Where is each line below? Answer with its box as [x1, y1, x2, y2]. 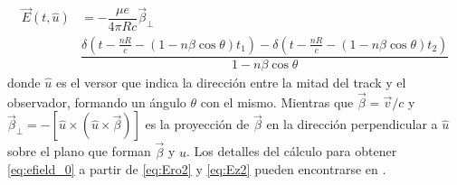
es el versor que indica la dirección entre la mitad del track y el [55, 72, 406, 91]
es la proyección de [145, 115, 250, 134]
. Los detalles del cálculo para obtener [186, 142, 397, 161]
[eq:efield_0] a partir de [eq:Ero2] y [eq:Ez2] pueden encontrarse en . [7, 160, 386, 179]
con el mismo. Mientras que [200, 92, 354, 111]
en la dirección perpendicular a [266, 115, 438, 134]
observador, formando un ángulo [7, 92, 186, 111]
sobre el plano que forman [7, 142, 151, 161]
